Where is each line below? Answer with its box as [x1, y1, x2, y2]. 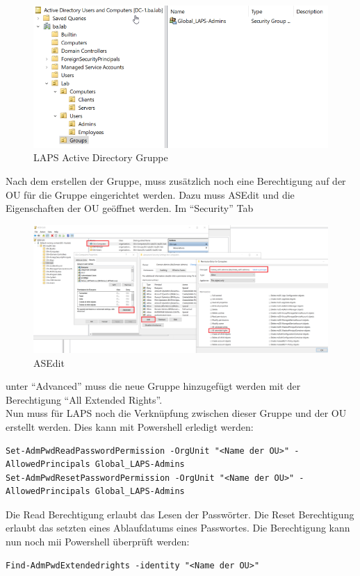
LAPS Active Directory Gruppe [33, 150, 168, 165]
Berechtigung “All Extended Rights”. [6, 392, 163, 406]
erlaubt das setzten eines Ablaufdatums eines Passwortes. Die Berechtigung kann [6, 520, 350, 535]
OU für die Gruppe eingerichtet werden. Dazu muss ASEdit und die [6, 187, 295, 201]
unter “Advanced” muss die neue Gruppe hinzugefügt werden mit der [6, 379, 301, 393]
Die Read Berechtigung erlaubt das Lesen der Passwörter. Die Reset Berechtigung [6, 507, 354, 521]
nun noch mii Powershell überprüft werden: [6, 534, 190, 549]
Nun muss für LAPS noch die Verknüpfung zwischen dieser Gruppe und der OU [6, 406, 347, 420]
